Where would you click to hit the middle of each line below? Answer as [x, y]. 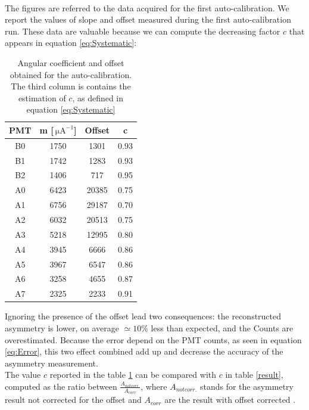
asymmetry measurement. [51, 363]
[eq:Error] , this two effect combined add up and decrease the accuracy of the [144, 351]
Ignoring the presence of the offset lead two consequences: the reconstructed [143, 316]
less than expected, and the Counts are [222, 327]
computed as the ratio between [61, 386]
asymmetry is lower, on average [62, 327]
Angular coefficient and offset [71, 62]
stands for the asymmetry [246, 386]
